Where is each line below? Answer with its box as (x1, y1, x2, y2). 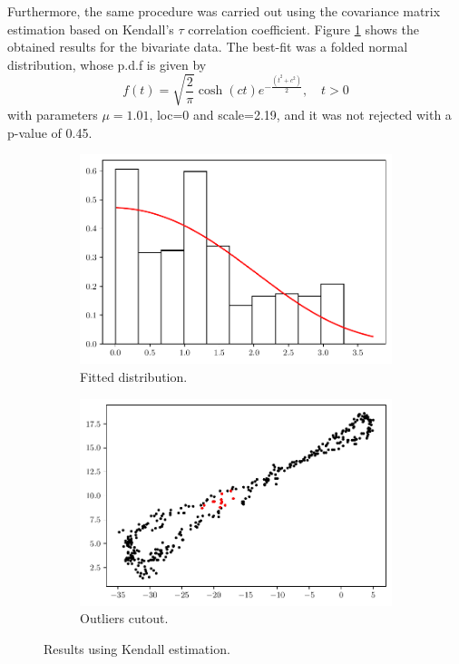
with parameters (7, 104, 98, 123)
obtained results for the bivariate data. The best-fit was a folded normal (7, 37, 408, 56)
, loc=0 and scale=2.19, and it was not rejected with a (149, 104, 452, 123)
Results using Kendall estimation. (44, 640, 230, 659)
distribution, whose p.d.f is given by (7, 54, 207, 73)
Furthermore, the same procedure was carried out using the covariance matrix (7, 2, 441, 20)
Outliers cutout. (80, 609, 169, 628)
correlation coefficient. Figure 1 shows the (188, 19, 420, 38)
